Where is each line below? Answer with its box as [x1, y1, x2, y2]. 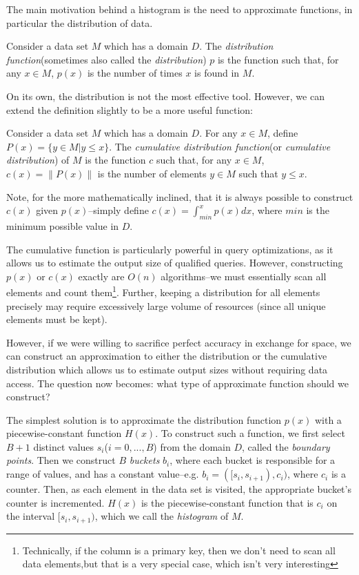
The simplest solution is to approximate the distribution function [6, 412, 282, 427]
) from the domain [153, 439, 231, 454]
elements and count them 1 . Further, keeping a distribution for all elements [6, 283, 320, 299]
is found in [194, 66, 240, 80]
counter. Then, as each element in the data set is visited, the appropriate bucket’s [6, 482, 351, 496]
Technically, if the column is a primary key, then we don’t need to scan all [22, 543, 336, 557]
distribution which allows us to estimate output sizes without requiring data [6, 362, 328, 376]
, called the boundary [241, 439, 330, 454]
